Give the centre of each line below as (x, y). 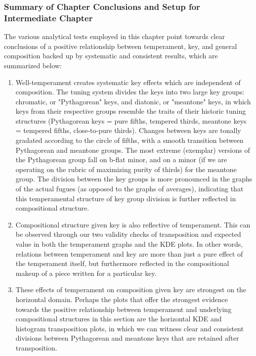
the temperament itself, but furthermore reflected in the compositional (122, 263)
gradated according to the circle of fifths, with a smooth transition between (129, 140)
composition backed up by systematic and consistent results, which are (111, 56)
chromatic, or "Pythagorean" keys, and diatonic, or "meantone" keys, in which (133, 101)
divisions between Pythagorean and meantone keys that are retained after (127, 338)
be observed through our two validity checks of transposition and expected (128, 234)
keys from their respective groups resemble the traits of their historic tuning (131, 111)
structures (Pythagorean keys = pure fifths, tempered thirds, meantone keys (131, 120)
